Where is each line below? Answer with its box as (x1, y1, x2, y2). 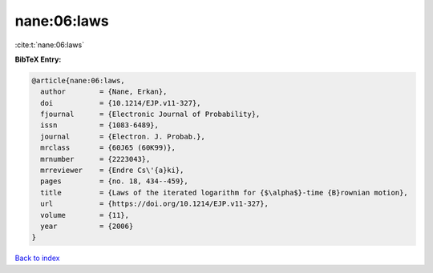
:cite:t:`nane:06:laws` (14, 40, 84, 50)
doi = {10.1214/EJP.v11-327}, (40, 98, 201, 107)
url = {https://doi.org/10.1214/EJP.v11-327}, (40, 199, 269, 208)
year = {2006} (40, 222, 134, 231)
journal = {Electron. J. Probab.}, (40, 132, 206, 141)
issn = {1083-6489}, (40, 121, 160, 130)
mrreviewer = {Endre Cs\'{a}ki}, (40, 166, 184, 175)
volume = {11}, (40, 211, 130, 219)
